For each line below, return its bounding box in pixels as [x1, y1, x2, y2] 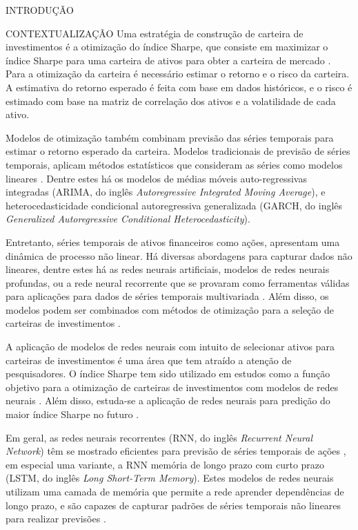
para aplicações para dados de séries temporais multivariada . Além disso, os [6, 289, 329, 303]
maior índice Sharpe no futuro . [6, 407, 139, 422]
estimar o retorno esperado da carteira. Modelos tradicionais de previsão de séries [6, 144, 350, 158]
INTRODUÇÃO [6, 3, 74, 17]
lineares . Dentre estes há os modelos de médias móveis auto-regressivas [6, 171, 307, 185]
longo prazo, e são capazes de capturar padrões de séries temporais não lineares [6, 498, 341, 512]
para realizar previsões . [6, 511, 106, 526]
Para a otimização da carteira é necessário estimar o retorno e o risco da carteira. [6, 66, 350, 81]
